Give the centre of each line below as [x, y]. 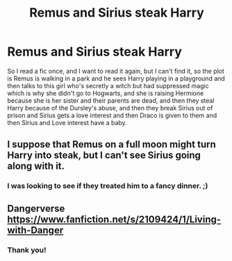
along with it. [36, 166]
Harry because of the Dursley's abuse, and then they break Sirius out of [110, 108]
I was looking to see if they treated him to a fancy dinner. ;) [108, 186]
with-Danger [35, 230]
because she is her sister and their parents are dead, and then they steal [111, 100]
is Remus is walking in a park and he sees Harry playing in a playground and [116, 78]
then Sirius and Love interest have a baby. [67, 122]
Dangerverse [36, 209]
